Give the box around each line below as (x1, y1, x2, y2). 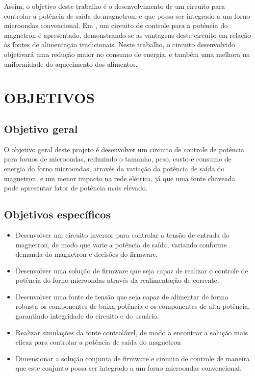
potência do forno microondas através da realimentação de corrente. (15, 275, 219, 285)
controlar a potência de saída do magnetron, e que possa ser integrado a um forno (4, 10, 250, 21)
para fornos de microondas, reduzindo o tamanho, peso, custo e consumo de (4, 154, 231, 164)
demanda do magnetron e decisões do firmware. (15, 249, 158, 259)
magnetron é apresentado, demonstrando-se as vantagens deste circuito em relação (4, 29, 251, 40)
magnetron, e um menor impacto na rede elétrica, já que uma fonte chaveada (4, 173, 235, 183)
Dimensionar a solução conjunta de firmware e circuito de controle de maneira (15, 353, 250, 363)
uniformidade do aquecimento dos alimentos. (4, 58, 138, 69)
